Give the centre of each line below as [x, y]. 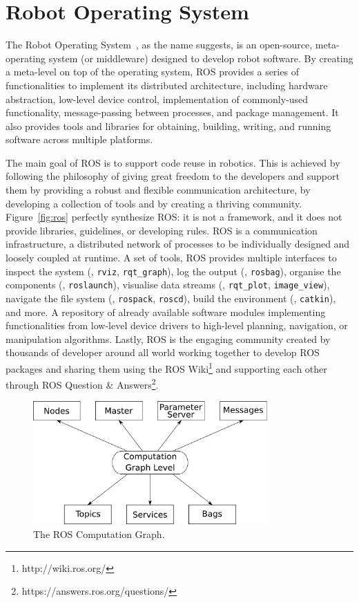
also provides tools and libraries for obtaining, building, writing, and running [168, 126]
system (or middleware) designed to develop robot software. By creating [201, 58]
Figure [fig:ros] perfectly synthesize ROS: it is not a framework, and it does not [174, 217]
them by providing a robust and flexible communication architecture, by [158, 190]
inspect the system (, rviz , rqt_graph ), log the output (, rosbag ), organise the [173, 271]
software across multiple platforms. [79, 139]
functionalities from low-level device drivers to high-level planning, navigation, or [177, 325]
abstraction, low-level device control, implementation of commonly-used [157, 99]
